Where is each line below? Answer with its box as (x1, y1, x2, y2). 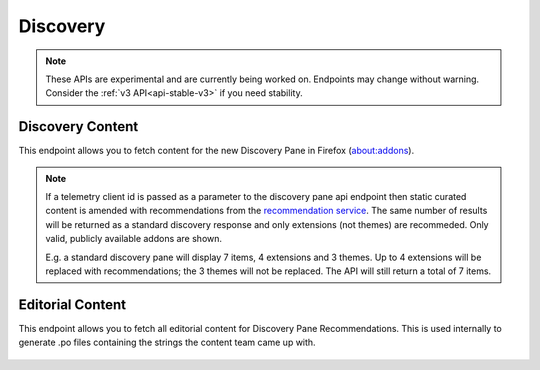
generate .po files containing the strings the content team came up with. (18, 336, 316, 349)
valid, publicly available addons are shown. (45, 233, 223, 245)
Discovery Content (18, 118, 139, 135)
